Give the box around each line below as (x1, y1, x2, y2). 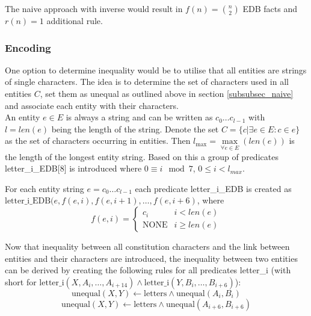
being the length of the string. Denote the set (51, 122, 219, 135)
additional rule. (46, 14, 103, 26)
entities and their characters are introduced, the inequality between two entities (5, 252, 298, 264)
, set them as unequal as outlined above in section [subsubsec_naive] (40, 87, 294, 99)
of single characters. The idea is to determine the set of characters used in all (5, 75, 289, 88)
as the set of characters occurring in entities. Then (5, 134, 191, 147)
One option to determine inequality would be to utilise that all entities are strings (5, 63, 307, 76)
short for (5, 275, 37, 288)
